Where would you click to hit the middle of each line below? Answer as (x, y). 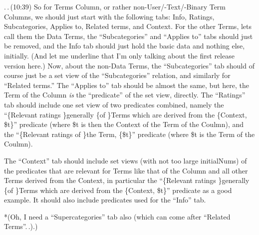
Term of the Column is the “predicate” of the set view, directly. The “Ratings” (125, 95)
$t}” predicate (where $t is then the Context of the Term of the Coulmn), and (124, 124)
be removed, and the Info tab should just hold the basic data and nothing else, (125, 46)
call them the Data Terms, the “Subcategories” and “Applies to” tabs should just (129, 36)
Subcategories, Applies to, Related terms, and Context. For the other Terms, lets (128, 26)
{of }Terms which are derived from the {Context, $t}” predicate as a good (118, 190)
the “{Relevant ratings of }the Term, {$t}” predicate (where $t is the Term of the (129, 134)
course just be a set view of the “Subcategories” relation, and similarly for (117, 75)
